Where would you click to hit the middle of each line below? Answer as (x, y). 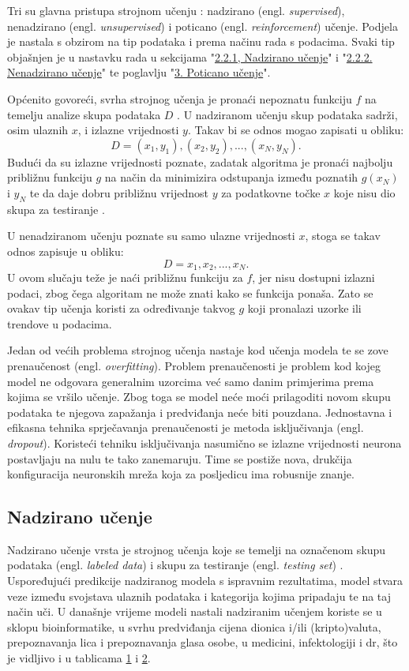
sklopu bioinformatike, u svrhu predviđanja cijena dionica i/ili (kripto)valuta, (194, 626)
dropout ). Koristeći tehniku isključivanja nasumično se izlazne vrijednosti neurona (204, 442)
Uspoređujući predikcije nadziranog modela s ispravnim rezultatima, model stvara (205, 581)
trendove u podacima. (60, 323)
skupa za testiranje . (56, 209)
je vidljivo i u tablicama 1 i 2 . (79, 658)
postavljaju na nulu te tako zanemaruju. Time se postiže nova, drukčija (180, 458)
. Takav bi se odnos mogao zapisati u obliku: (296, 130)
